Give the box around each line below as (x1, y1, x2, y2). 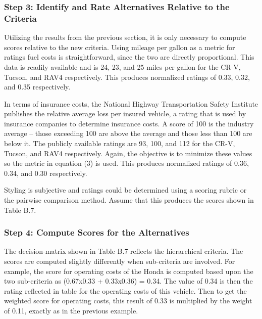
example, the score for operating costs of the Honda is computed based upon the (4, 265, 253, 276)
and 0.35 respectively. (4, 81, 71, 92)
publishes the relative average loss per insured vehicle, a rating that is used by (4, 108, 246, 119)
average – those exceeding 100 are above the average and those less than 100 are (4, 128, 252, 139)
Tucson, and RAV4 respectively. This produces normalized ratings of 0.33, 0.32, (4, 71, 250, 82)
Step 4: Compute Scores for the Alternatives (4, 226, 189, 239)
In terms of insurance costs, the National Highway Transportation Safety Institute (4, 98, 258, 109)
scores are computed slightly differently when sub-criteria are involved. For (4, 256, 235, 266)
